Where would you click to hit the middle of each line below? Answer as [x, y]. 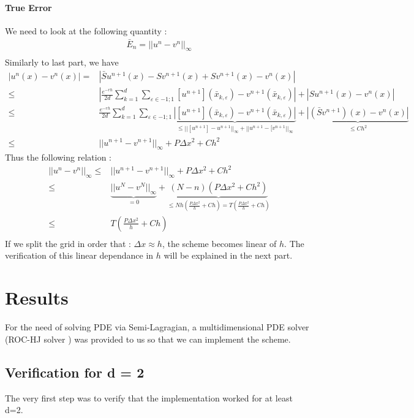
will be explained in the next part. [228, 255]
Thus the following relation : [58, 157]
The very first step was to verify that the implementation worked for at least [149, 397]
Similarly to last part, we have [62, 62]
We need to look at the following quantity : [86, 30]
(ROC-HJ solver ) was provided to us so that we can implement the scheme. [148, 339]
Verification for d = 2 [75, 372]
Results [37, 298]
